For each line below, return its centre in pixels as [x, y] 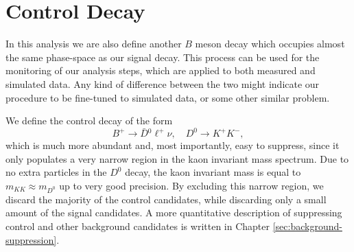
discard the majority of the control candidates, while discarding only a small [166, 199]
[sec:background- [307, 226]
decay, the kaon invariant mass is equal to [213, 172]
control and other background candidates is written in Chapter [138, 226]
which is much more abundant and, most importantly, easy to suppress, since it [173, 145]
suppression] [31, 239]
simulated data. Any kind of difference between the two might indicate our [163, 83]
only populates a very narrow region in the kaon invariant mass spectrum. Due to [177, 158]
